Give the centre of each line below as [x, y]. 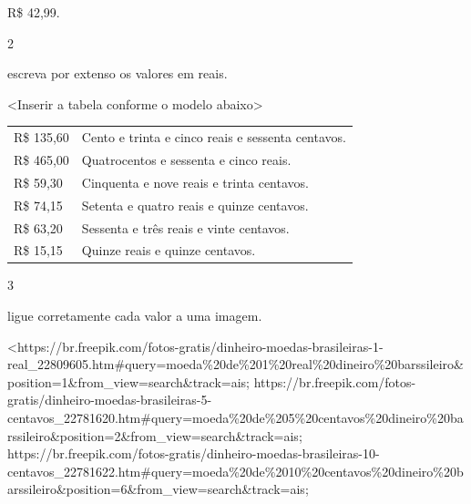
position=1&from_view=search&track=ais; [128, 381]
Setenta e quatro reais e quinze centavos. [195, 205]
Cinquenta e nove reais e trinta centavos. [195, 182]
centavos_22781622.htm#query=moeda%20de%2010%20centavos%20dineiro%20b [235, 471]
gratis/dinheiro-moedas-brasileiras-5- [110, 400]
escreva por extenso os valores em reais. [118, 73]
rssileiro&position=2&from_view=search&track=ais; [155, 435]
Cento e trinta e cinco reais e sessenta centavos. [214, 137]
